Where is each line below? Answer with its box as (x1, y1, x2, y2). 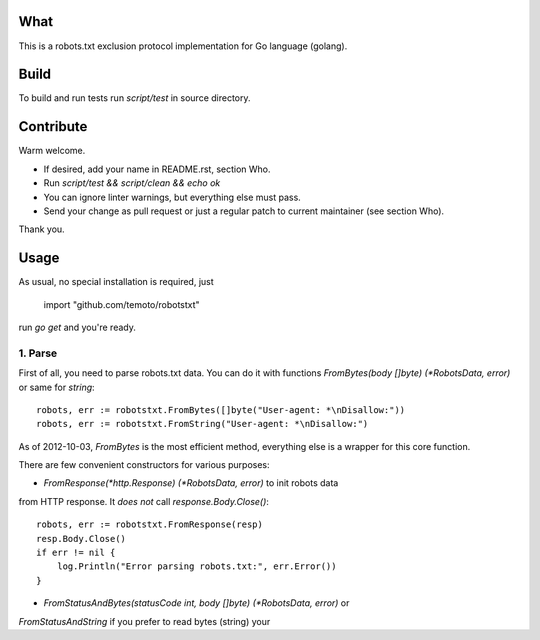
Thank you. (18, 223, 65, 235)
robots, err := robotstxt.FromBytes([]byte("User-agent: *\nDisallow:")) (36, 404, 406, 415)
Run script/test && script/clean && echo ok (43, 177, 221, 189)
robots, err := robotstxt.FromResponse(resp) (36, 519, 264, 530)
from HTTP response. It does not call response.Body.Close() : (18, 495, 270, 507)
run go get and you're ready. (18, 321, 137, 333)
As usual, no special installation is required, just (18, 276, 214, 288)
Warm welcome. (18, 145, 86, 157)
